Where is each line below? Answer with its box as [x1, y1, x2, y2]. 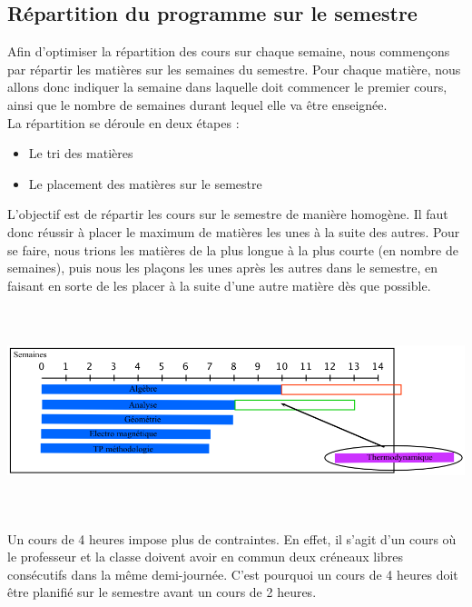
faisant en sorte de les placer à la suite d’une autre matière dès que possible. [7, 275, 431, 294]
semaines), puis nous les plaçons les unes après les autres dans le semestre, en [7, 258, 438, 277]
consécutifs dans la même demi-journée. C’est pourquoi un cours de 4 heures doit [7, 564, 458, 583]
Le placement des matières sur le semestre [28, 174, 262, 193]
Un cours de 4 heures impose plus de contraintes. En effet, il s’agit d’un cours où [7, 529, 457, 548]
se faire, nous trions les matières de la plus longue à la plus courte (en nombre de [7, 240, 458, 259]
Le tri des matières [28, 144, 133, 163]
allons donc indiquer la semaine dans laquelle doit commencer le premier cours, [7, 77, 447, 96]
